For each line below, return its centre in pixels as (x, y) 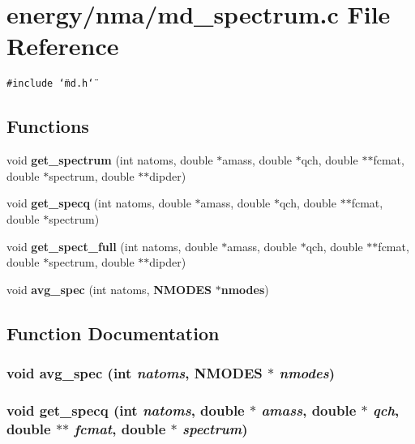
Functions (48, 126)
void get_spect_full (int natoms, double (112, 246)
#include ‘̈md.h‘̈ (50, 84)
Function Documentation (113, 333)
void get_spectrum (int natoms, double (110, 160)
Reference (63, 46)
